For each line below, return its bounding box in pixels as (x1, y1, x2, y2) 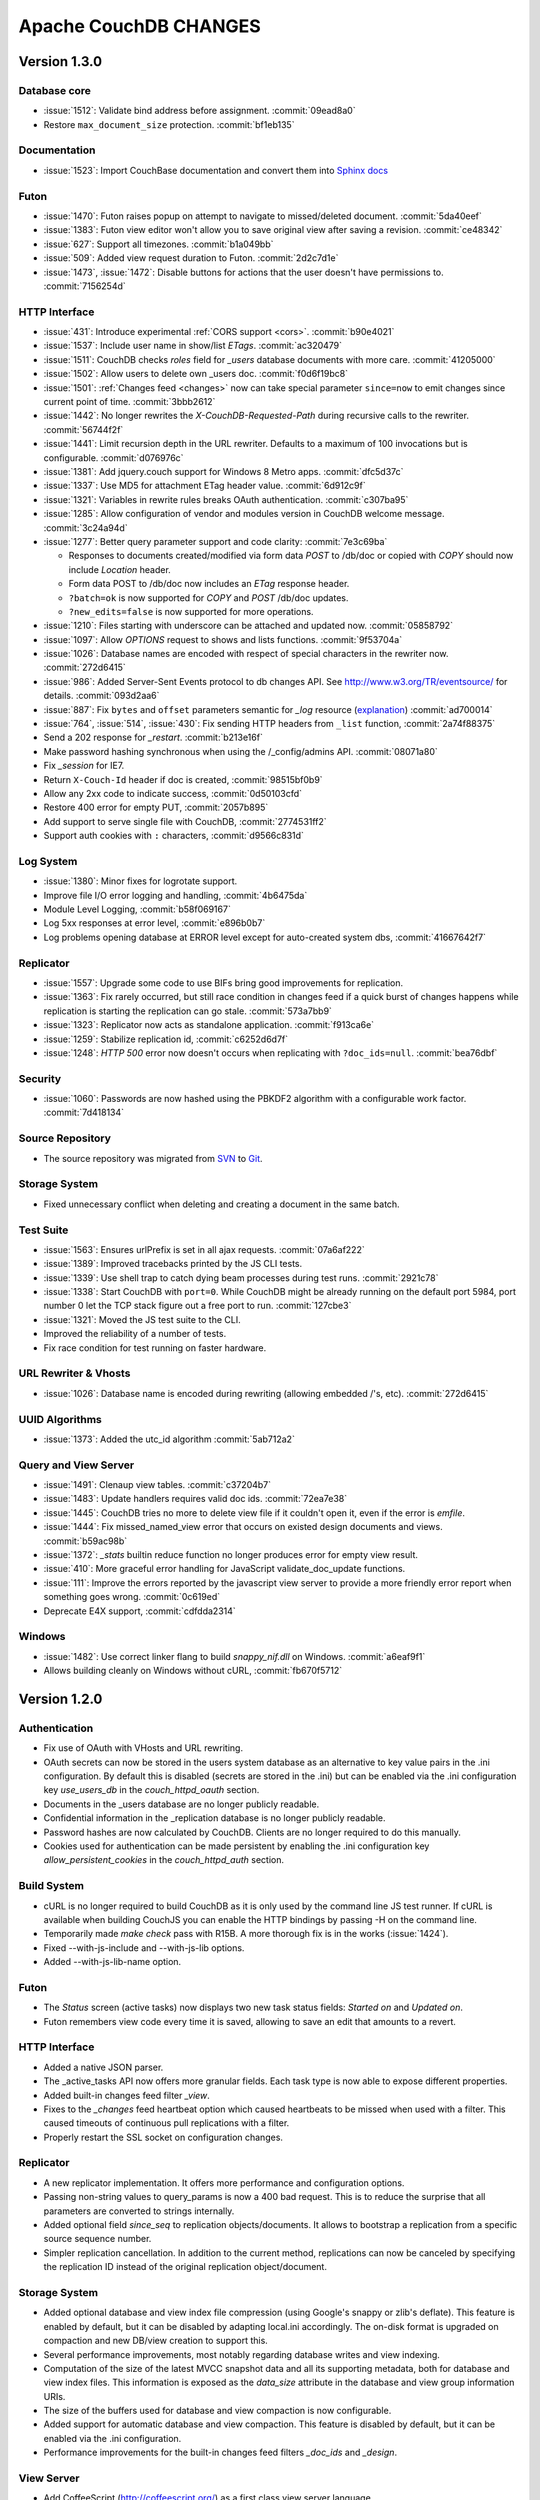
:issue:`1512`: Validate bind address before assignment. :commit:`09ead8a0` (43, 105, 356, 117)
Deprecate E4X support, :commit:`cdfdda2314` (43, 1605, 237, 1617)
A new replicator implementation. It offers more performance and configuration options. (43, 2176, 405, 2189)
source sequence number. (43, 2233, 152, 2245)
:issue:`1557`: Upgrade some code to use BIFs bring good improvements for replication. (43, 976, 404, 989)
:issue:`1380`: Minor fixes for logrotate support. (43, 875, 238, 887)
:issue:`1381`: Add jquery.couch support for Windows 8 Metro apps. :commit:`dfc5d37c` (43, 465, 404, 477)
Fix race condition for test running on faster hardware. (43, 1341, 267, 1354)
